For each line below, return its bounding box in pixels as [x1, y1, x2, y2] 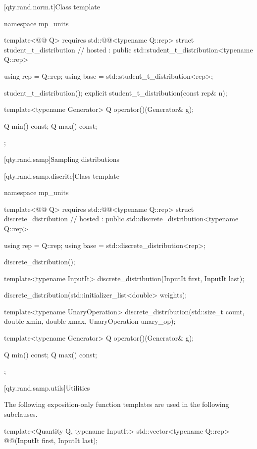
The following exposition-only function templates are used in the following [4, 399, 229, 409]
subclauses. [4, 409, 38, 419]
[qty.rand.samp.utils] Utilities [4, 382, 90, 393]
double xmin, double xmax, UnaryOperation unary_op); [4, 316, 176, 326]
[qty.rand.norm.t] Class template [4, 1, 100, 11]
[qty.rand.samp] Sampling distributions [4, 153, 119, 164]
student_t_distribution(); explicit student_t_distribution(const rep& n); [4, 87, 227, 98]
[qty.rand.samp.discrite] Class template [4, 170, 119, 181]
